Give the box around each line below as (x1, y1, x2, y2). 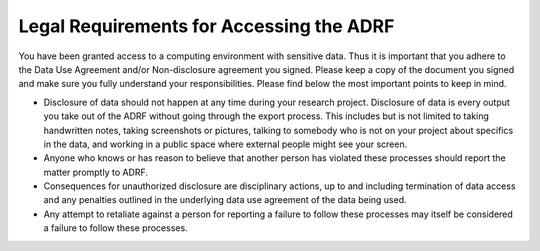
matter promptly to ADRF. (43, 166, 149, 178)
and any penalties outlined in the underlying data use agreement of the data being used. (43, 194, 407, 206)
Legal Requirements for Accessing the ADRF (18, 15, 395, 37)
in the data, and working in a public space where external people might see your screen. (43, 138, 408, 150)
